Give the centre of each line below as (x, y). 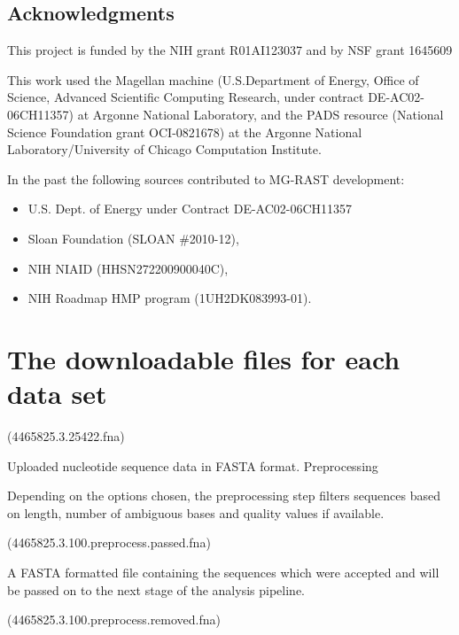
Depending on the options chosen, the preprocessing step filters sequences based (224, 496)
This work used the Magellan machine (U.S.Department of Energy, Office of (213, 79)
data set (57, 394)
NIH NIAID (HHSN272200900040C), (128, 268)
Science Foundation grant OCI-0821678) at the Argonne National (185, 132)
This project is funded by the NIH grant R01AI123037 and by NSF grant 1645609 (230, 50)
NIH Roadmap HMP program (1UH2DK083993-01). (170, 298)
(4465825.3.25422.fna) (66, 436)
